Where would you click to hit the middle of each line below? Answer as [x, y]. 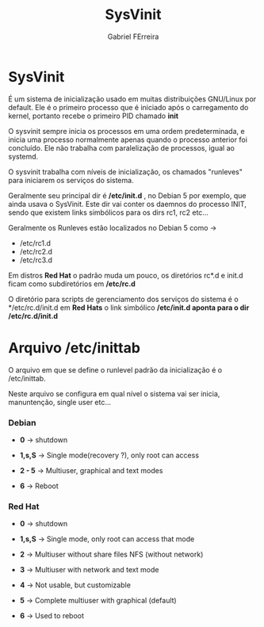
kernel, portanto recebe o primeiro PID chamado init [94, 116]
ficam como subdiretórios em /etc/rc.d [72, 284]
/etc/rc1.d [35, 243]
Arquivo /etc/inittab [75, 348]
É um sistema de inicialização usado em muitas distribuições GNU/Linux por [132, 99]
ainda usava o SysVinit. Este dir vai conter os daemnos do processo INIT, [128, 204]
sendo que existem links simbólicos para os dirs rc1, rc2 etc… [108, 212]
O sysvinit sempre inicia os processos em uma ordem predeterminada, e [126, 131]
